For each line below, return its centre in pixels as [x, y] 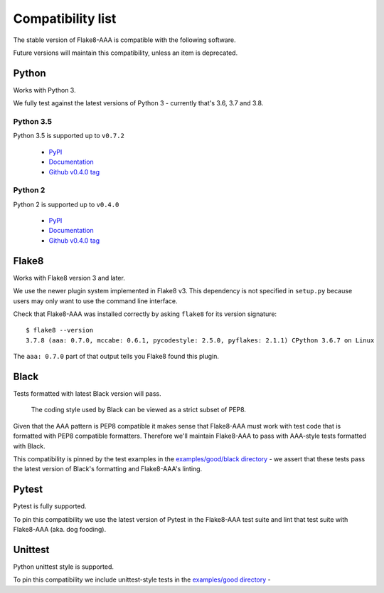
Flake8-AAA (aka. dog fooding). [60, 530]
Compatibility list [65, 19]
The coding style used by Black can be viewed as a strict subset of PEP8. [139, 410]
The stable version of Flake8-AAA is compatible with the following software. [124, 40]
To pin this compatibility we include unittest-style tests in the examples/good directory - [142, 579]
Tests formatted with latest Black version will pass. [87, 394]
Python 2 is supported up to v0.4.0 [66, 204]
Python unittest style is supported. [63, 567]
